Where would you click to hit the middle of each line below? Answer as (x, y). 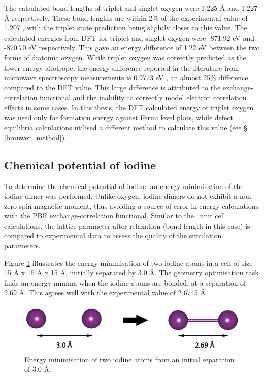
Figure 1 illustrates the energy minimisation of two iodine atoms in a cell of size (128, 262)
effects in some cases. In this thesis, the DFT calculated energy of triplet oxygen (129, 107)
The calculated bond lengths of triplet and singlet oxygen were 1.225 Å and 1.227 (131, 8)
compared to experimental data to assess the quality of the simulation (113, 236)
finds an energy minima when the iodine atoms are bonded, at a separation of (125, 282)
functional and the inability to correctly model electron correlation (143, 97)
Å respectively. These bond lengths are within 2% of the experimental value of (126, 18)
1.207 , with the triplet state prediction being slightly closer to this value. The (126, 28)
